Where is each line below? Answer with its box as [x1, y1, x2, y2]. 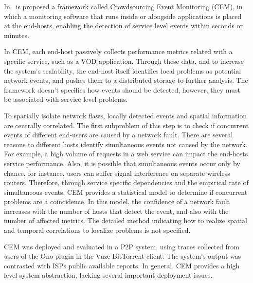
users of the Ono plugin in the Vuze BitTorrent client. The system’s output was [4, 251, 241, 261]
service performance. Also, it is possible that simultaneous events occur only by [4, 158, 240, 168]
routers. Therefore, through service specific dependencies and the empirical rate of [4, 177, 249, 188]
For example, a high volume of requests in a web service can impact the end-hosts [4, 149, 248, 159]
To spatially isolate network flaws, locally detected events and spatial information [4, 110, 247, 120]
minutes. [4, 30, 29, 40]
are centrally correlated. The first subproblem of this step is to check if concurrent [4, 120, 249, 130]
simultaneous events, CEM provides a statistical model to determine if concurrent [4, 187, 248, 197]
